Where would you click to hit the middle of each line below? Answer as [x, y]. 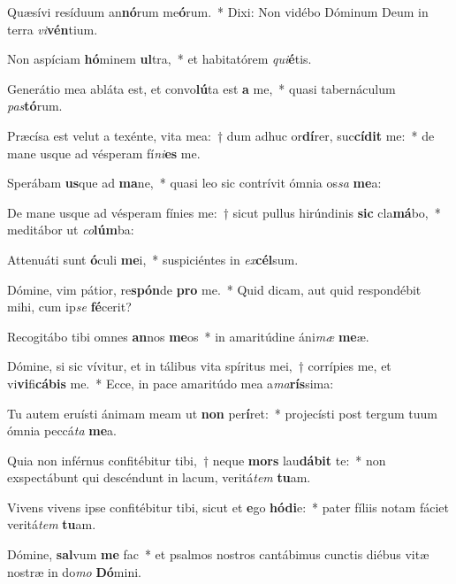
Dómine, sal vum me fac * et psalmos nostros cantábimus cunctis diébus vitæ [218, 554]
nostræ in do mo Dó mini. [74, 571]
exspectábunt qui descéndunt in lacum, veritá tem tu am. [159, 477]
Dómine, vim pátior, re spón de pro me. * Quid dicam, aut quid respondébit [214, 289]
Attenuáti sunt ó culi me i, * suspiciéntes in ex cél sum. [153, 259]
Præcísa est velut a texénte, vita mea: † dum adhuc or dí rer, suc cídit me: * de [221, 135]
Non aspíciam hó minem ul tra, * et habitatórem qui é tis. [160, 59]
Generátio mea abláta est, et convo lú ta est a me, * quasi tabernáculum [201, 88]
